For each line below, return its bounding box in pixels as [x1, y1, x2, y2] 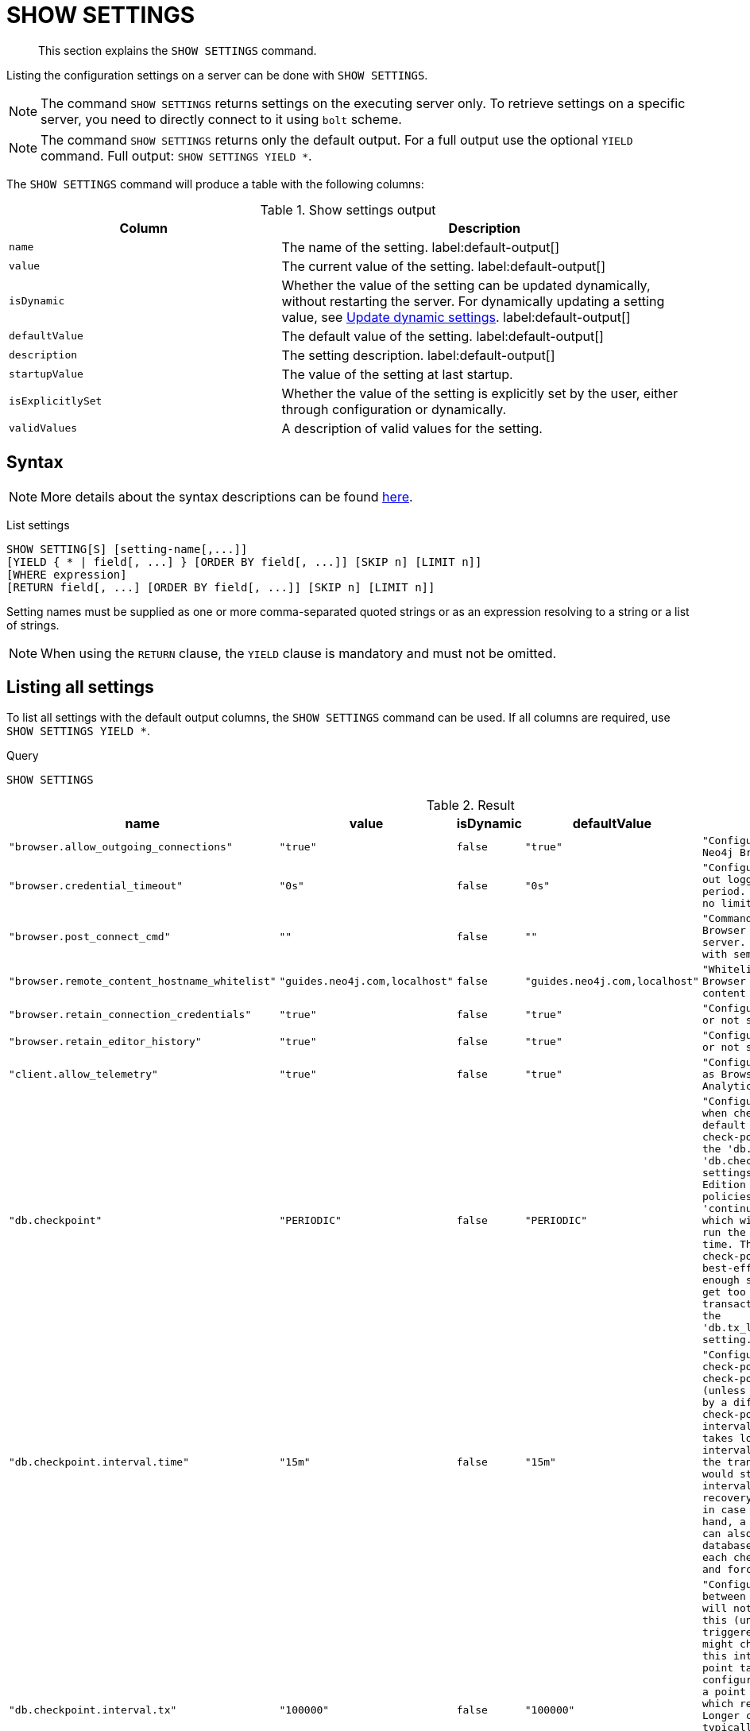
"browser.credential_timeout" [9, 879, 184, 892]
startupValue [9, 368, 83, 381]
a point [702, 1686, 746, 1698]
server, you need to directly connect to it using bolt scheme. [41, 110, 402, 127]
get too [702, 1286, 746, 1299]
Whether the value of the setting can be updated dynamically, [281, 277, 651, 293]
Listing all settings [6, 677, 154, 698]
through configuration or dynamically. [281, 401, 507, 417]
